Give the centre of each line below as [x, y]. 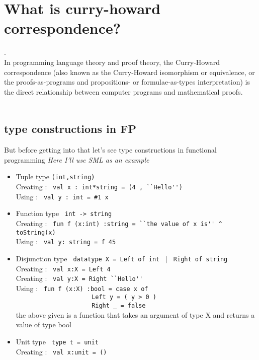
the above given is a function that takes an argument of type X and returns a [135, 314]
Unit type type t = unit [57, 341]
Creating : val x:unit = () [61, 351]
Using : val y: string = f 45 [66, 241]
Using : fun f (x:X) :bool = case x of [82, 288]
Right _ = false [119, 306]
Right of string [200, 259]
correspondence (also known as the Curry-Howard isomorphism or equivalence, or [129, 72]
